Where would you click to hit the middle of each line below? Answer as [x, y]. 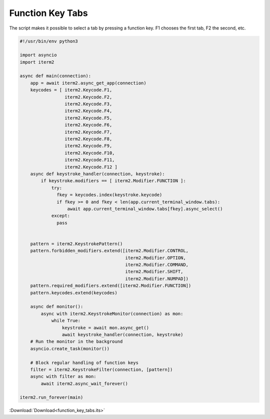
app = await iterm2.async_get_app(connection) [88, 83]
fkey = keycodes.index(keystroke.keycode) [109, 195]
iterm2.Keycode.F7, [88, 132]
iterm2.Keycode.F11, [89, 160]
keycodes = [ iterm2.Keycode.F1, [71, 90]
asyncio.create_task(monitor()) [70, 349]
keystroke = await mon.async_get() [105, 328]
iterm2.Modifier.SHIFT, [154, 272]
